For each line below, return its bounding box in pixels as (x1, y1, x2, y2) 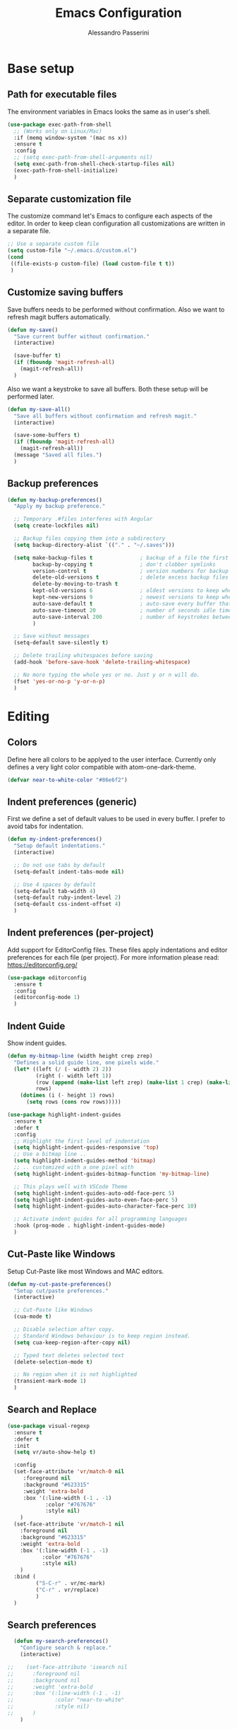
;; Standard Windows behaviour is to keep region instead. (13, 1332, 191, 1340)
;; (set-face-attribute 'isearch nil (7, 1663, 128, 1670)
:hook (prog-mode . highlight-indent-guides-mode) (13, 1222, 166, 1229)
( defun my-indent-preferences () (7, 836, 102, 843)
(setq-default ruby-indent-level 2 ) (13, 894, 121, 902)
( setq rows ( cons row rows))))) (25, 1099, 121, 1106)
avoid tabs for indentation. (7, 822, 84, 831)
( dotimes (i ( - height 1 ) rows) (20, 1092, 115, 1099)
